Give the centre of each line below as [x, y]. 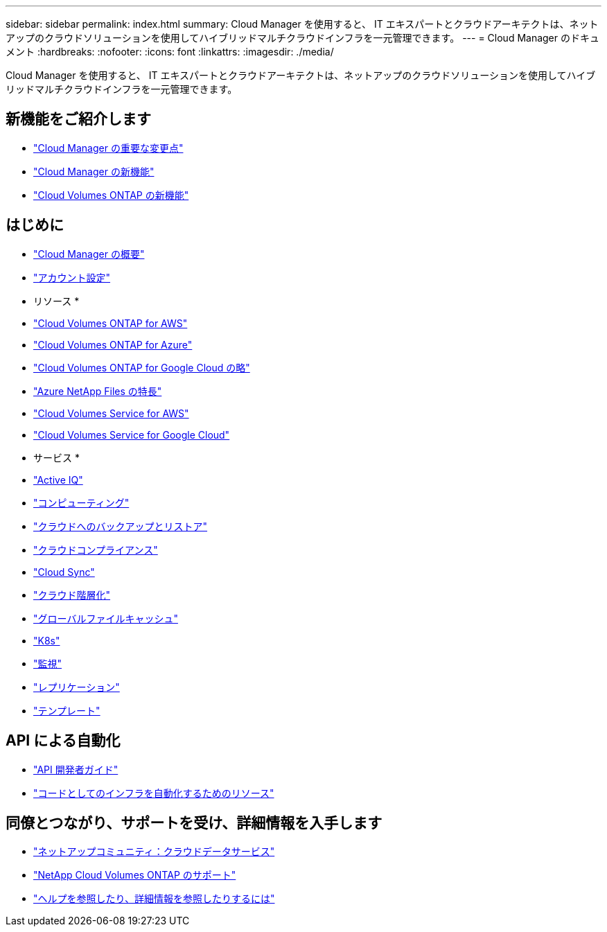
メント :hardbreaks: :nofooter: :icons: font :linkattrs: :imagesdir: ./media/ [170, 52]
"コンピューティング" [81, 502]
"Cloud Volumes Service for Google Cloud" [132, 434]
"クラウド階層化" [72, 595]
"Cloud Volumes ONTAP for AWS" [111, 323]
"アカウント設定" [72, 277]
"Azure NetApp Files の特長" [98, 391]
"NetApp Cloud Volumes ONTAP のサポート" [135, 875]
